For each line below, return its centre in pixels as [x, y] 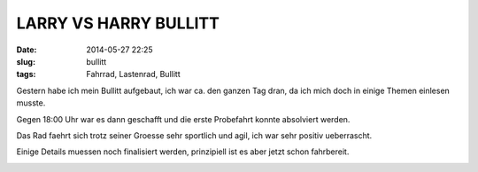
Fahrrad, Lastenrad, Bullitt [133, 74]
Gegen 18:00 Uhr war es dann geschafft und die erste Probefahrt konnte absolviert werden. [183, 119]
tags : [26, 74]
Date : [27, 50]
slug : [26, 61]
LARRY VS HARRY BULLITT [118, 23]
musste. [31, 103]
